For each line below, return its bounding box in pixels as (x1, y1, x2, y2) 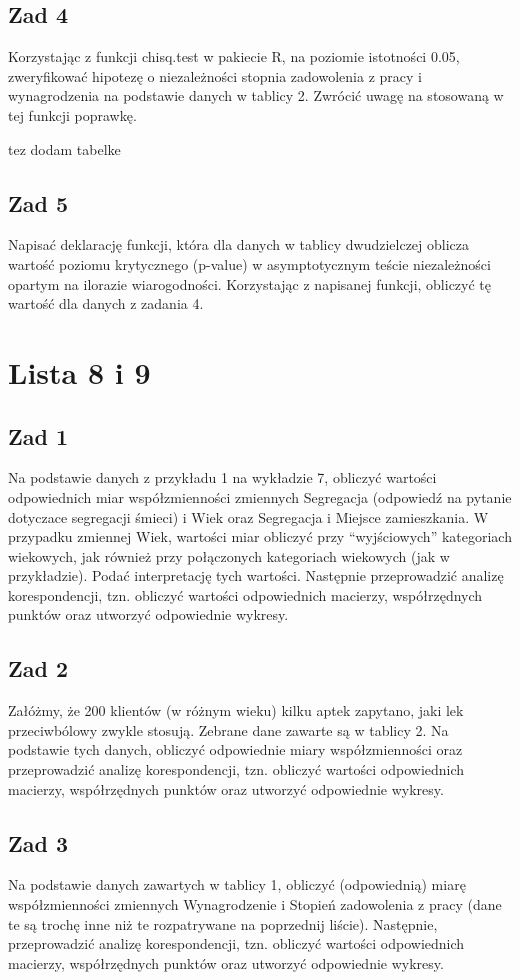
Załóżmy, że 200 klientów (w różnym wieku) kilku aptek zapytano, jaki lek (8, 700, 464, 721)
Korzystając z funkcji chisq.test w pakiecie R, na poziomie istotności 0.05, (8, 46, 460, 67)
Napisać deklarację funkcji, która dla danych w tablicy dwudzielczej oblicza (8, 234, 470, 255)
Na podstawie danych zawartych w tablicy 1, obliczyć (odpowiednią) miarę (8, 874, 466, 895)
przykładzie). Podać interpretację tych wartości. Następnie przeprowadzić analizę (8, 565, 504, 586)
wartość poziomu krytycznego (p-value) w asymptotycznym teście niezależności (8, 253, 491, 274)
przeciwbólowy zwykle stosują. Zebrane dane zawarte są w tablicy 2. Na (8, 719, 449, 740)
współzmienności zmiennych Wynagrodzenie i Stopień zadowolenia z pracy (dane (8, 894, 502, 915)
